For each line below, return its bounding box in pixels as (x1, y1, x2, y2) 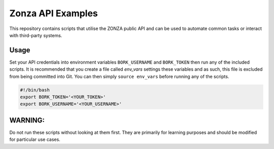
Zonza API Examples (9, 8, 98, 19)
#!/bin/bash (20, 87, 50, 93)
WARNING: (9, 116, 45, 125)
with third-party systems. (9, 32, 62, 38)
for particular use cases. (9, 136, 60, 142)
